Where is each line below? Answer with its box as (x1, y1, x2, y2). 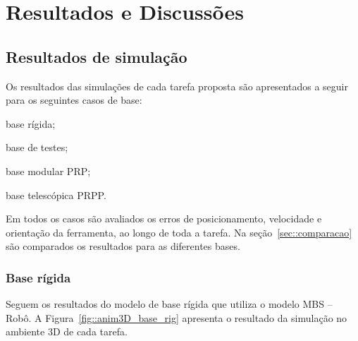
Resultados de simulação (6, 45, 187, 67)
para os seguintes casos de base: (6, 92, 142, 107)
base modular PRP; (6, 163, 91, 178)
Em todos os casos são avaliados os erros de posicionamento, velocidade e (6, 211, 322, 226)
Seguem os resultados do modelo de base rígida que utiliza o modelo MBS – (6, 297, 333, 311)
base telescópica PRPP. (6, 187, 106, 202)
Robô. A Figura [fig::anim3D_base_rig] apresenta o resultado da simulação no (6, 310, 347, 325)
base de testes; (6, 140, 68, 155)
